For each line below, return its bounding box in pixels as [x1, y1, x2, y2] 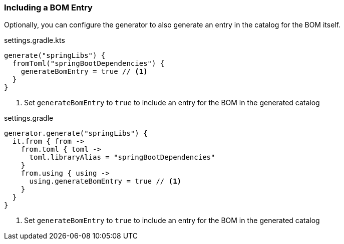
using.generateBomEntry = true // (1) [29, 177, 182, 186]
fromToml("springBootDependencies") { [12, 59, 165, 68]
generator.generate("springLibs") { [4, 129, 148, 138]
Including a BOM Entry [4, 2, 93, 12]
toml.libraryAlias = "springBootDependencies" [29, 153, 215, 162]
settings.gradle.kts [4, 36, 65, 45]
